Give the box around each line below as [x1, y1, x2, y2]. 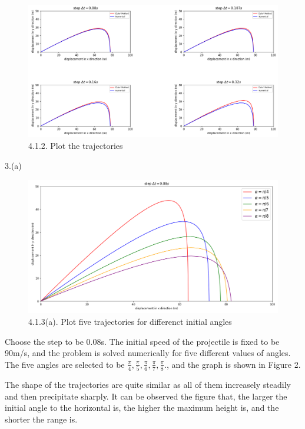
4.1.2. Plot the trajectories [28, 139, 123, 152]
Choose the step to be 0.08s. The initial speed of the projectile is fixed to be [5, 335, 280, 347]
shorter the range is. [5, 413, 78, 425]
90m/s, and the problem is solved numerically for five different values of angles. [5, 347, 291, 359]
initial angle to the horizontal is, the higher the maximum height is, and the [5, 401, 279, 414]
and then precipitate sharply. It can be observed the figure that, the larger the [5, 390, 287, 402]
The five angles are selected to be [5, 358, 125, 370]
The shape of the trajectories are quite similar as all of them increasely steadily [5, 378, 291, 390]
